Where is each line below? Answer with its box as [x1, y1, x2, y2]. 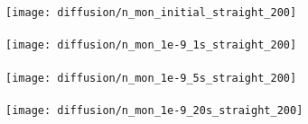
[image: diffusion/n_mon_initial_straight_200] [5, 6, 297, 19]
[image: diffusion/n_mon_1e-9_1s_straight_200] [5, 39, 297, 52]
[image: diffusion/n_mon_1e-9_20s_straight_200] [5, 103, 303, 117]
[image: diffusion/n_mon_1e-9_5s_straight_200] [5, 71, 297, 84]
